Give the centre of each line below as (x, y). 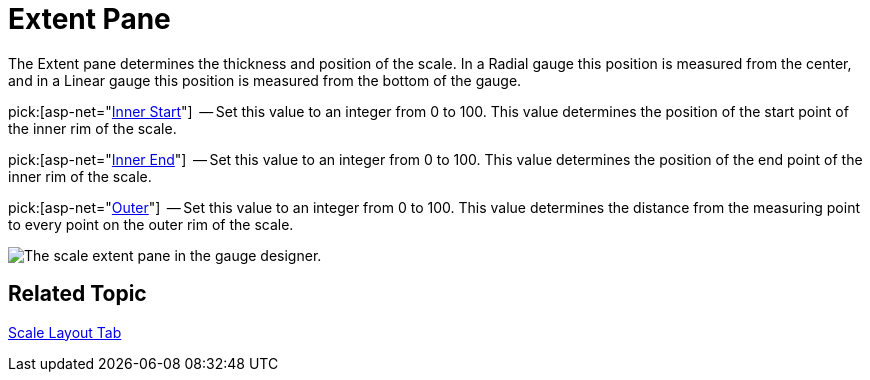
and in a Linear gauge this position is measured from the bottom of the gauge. (265, 80)
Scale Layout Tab (65, 332)
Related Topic (77, 294)
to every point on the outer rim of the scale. (151, 224)
